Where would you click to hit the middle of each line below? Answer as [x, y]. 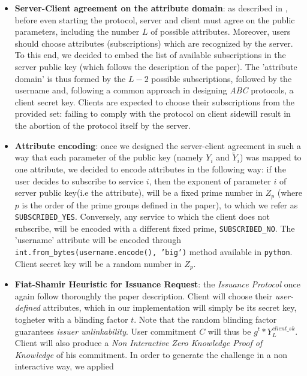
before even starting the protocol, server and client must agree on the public [155, 19]
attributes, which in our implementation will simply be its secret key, [170, 307]
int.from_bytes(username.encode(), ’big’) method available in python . [153, 252]
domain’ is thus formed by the [70, 78]
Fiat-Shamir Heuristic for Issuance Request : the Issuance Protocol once [157, 284]
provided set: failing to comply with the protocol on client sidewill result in [153, 113]
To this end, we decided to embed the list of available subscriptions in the [150, 55]
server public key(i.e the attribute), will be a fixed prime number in [139, 192]
